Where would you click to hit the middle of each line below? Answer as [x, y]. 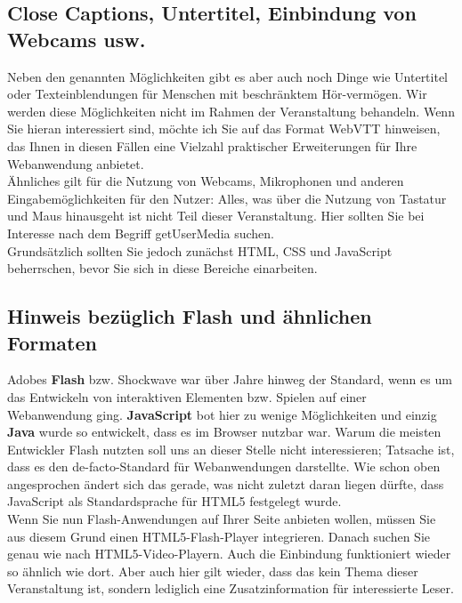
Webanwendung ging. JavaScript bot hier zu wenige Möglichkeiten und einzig [222, 414]
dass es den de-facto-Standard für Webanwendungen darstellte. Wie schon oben [224, 466]
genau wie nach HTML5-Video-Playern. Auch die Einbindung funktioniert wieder [229, 554]
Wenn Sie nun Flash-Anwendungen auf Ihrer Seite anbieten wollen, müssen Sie [222, 519]
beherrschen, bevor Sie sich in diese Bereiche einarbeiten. [162, 268]
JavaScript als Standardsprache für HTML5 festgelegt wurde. [174, 501]
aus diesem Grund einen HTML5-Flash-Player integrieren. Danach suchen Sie [219, 536]
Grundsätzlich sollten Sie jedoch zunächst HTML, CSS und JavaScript [200, 250]
